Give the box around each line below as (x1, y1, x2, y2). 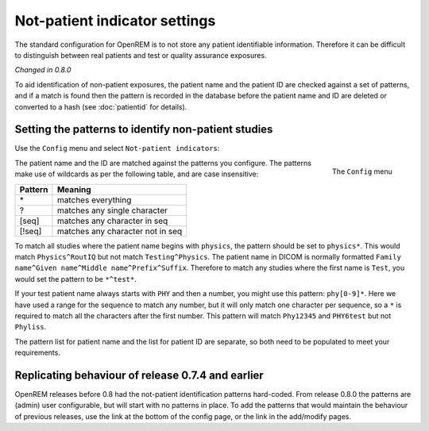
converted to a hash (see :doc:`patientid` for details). (14, 102, 187, 111)
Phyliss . (14, 322, 47, 332)
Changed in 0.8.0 (14, 65, 71, 75)
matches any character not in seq (56, 225, 183, 237)
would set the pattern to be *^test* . (14, 274, 137, 283)
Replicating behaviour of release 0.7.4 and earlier (14, 368, 264, 382)
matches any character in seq (56, 215, 168, 226)
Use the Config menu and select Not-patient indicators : (14, 144, 220, 153)
